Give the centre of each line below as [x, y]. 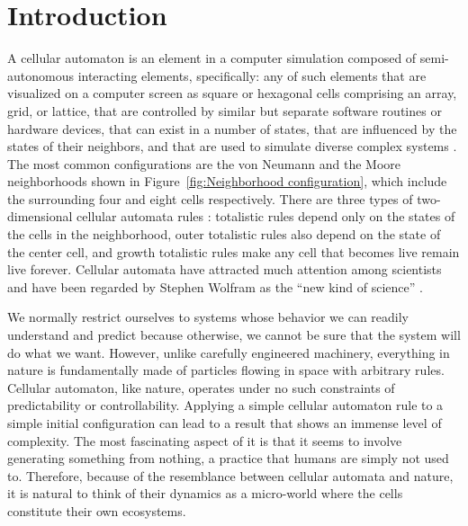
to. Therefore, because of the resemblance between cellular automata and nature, [230, 475]
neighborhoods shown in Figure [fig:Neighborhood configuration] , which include [227, 181]
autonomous [40, 75]
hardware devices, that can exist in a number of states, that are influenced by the [232, 128]
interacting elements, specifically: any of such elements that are [252, 75]
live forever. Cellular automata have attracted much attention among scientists [225, 269]
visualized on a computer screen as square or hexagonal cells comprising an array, [232, 93]
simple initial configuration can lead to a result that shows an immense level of [225, 423]
